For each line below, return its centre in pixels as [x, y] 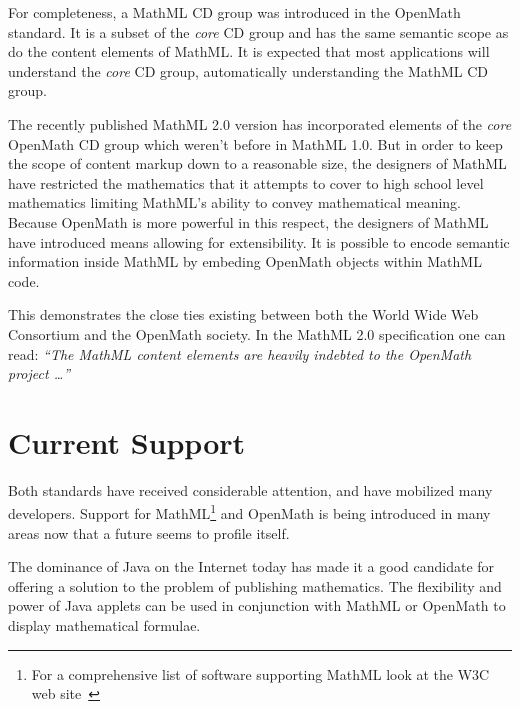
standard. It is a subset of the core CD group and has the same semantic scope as [258, 31]
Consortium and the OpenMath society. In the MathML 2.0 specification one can [257, 333]
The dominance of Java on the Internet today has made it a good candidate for [251, 566]
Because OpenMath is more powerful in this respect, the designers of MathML [248, 221]
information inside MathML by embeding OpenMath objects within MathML [245, 261]
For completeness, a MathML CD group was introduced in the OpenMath [234, 12]
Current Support [127, 441]
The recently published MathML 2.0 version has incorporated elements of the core [260, 123]
